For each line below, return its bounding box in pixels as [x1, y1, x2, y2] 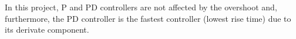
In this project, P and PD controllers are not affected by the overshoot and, [5, 1, 277, 13]
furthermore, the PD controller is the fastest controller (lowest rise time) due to [5, 12, 291, 24]
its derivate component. [5, 24, 89, 36]
